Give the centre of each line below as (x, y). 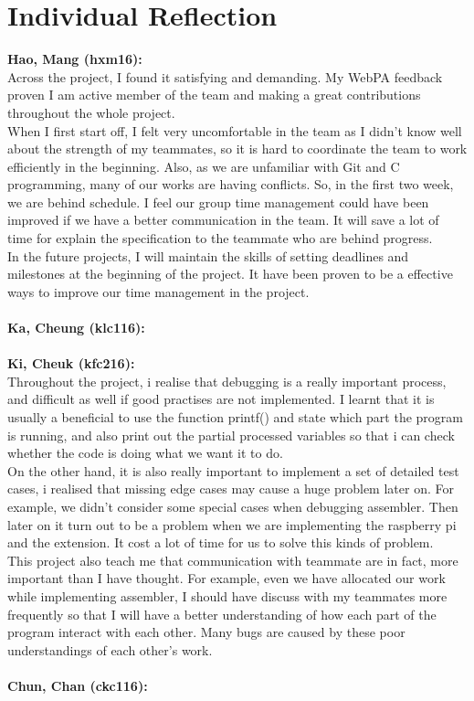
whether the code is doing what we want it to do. (145, 453)
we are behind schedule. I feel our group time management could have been (218, 202)
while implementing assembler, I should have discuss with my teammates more (227, 595)
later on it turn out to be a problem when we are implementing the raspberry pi (232, 524)
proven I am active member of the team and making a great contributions (214, 95)
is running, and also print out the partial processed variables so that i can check (231, 435)
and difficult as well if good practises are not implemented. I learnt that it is (221, 399)
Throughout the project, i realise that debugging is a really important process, (227, 381)
